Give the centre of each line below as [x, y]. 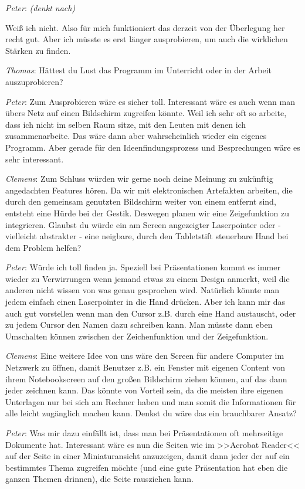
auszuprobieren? [34, 81]
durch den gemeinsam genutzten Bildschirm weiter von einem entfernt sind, [141, 201]
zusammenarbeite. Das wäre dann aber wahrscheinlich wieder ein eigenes [136, 136]
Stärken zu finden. [38, 50]
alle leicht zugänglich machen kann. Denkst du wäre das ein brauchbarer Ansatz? [151, 413]
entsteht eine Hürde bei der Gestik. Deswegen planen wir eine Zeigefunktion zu [148, 213]
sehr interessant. [35, 159]
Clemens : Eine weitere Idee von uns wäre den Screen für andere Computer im [145, 356]
